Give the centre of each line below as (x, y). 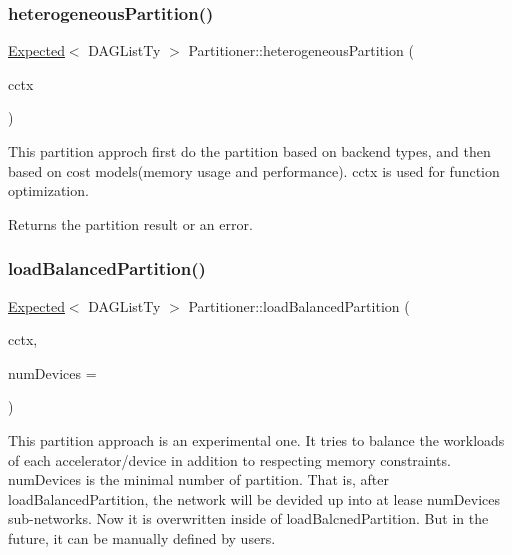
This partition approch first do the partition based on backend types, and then (249, 151)
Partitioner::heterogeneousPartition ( (301, 50)
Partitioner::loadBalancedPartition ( (299, 305)
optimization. (48, 190)
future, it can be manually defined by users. (142, 537)
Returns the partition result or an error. (130, 223)
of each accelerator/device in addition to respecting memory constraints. (229, 459)
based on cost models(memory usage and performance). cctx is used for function (254, 170)
